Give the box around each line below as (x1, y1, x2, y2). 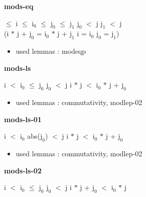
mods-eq (4, 1, 34, 11)
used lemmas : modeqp (16, 46, 86, 56)
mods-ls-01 (4, 114, 42, 124)
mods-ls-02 (4, 165, 42, 175)
